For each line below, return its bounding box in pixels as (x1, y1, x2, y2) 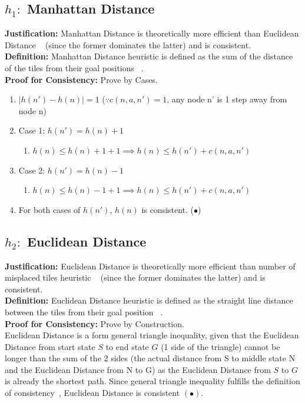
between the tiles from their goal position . (5, 305, 163, 318)
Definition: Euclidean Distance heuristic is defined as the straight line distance (5, 294, 293, 307)
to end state (105, 340, 149, 352)
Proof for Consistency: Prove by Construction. (5, 317, 184, 329)
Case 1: (18, 124, 45, 136)
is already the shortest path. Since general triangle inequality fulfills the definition (5, 375, 300, 387)
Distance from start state (5, 340, 95, 352)
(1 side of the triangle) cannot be (161, 340, 280, 352)
